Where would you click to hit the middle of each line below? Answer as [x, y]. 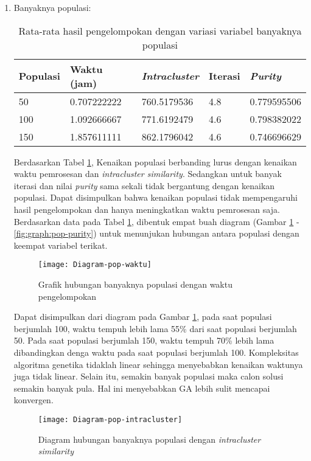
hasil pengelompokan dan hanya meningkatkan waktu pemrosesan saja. [147, 209]
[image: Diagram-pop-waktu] [95, 265]
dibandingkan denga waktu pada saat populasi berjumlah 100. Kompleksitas [156, 352]
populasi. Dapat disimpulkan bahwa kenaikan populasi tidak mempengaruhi [155, 197]
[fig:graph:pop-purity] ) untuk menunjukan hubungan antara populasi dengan [156, 233]
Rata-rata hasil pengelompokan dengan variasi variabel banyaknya [160, 30]
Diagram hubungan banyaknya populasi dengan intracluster [149, 439]
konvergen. [33, 400]
